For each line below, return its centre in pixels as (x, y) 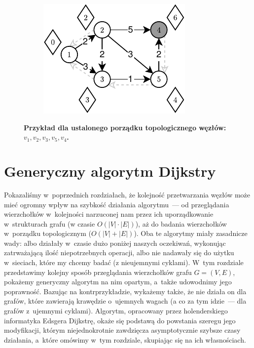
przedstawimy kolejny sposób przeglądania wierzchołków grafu (98, 272)
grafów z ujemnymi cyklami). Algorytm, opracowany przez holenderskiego (116, 311)
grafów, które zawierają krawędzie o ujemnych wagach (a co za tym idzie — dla (125, 301)
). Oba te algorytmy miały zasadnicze (191, 233)
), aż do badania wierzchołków (181, 223)
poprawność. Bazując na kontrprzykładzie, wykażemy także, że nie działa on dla (125, 291)
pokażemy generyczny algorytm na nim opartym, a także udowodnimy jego (118, 282)
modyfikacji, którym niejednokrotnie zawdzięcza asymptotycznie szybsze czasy (122, 330)
